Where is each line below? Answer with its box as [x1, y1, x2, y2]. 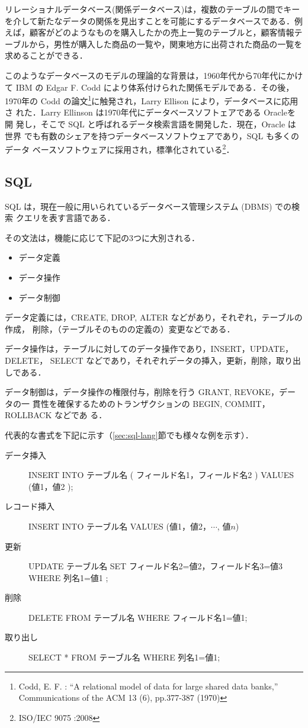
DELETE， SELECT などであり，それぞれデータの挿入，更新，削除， [5, 354, 276, 366]
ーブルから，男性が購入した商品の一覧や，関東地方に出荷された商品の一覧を [5, 37, 303, 50]
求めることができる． [5, 49, 88, 62]
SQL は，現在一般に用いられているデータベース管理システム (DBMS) [5, 200, 272, 212]
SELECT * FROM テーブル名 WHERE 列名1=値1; [28, 651, 220, 663]
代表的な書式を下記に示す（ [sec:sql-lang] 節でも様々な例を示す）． [5, 428, 254, 441]
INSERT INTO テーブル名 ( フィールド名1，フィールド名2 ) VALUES [28, 469, 294, 481]
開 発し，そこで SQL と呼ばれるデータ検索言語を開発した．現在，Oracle [5, 118, 285, 130]
